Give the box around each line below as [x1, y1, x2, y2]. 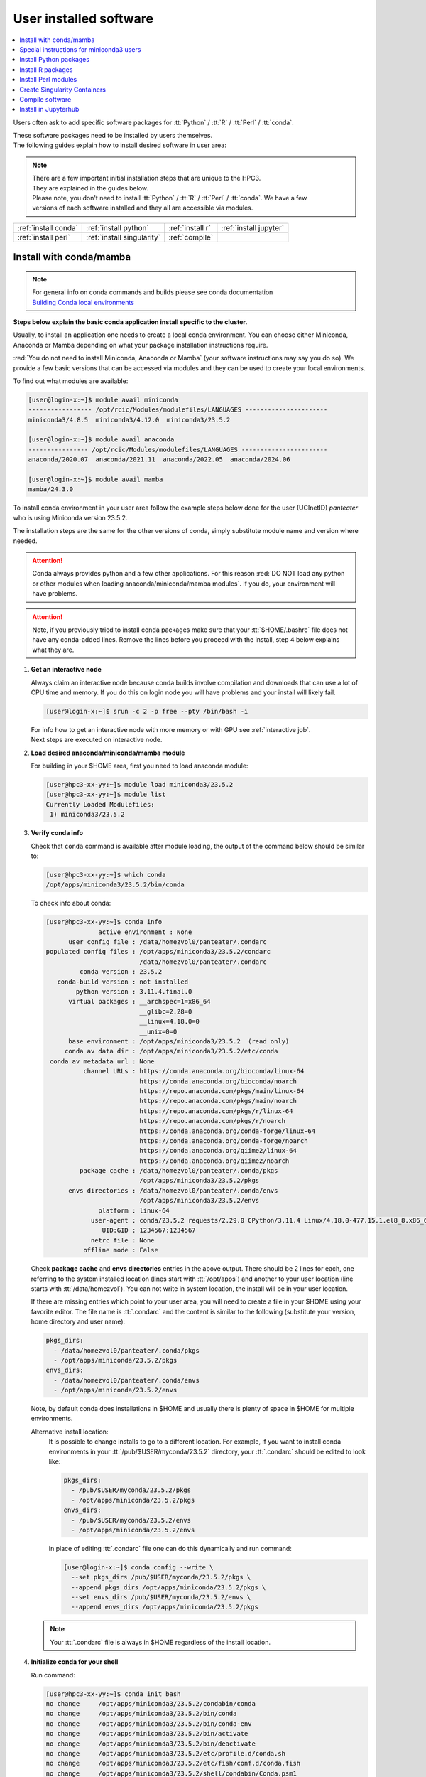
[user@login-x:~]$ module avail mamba [28, 476, 163, 483]
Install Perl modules [19, 75, 77, 84]
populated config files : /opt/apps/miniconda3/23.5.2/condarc [45, 947, 271, 956]
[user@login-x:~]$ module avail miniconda [28, 395, 178, 404]
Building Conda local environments [32, 298, 135, 306]
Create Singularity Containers [19, 85, 106, 94]
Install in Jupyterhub [19, 105, 80, 114]
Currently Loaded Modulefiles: [45, 800, 155, 808]
